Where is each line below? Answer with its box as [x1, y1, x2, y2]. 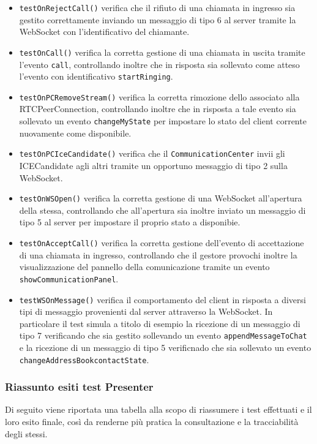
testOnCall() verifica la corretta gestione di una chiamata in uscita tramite [19, 45, 305, 58]
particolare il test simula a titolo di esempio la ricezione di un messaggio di [19, 317, 300, 329]
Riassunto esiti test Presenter [5, 379, 154, 394]
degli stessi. [5, 427, 48, 440]
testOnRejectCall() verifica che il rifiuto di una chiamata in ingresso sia [19, 1, 296, 13]
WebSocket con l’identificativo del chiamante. [19, 25, 190, 38]
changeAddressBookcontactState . [19, 353, 149, 366]
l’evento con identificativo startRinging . [19, 70, 173, 83]
